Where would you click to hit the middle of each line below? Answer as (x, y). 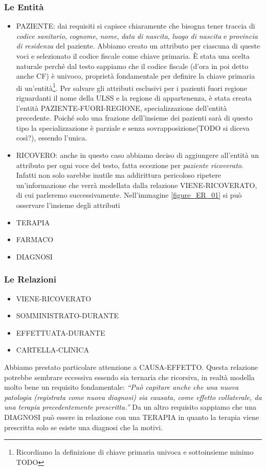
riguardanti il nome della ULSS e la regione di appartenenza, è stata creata (134, 98)
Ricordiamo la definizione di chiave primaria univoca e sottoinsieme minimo (135, 452)
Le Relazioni (30, 279)
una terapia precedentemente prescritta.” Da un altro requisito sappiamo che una (130, 407)
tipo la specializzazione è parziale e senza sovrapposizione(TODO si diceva (133, 127)
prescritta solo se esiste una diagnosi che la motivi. (84, 427)
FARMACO (35, 239)
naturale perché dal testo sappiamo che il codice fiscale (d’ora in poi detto (132, 66)
